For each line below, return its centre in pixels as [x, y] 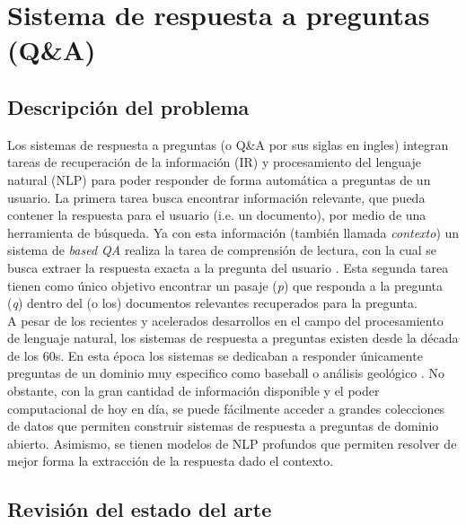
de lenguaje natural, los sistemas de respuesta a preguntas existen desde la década [233, 338]
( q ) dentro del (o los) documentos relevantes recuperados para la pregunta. [212, 303]
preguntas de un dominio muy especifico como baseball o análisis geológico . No [226, 373]
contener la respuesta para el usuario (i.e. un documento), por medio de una [217, 215]
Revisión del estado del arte [140, 509]
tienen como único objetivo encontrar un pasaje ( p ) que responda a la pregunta [225, 285]
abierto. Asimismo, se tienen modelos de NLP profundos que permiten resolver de [232, 443]
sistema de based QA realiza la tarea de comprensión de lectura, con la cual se [222, 250]
